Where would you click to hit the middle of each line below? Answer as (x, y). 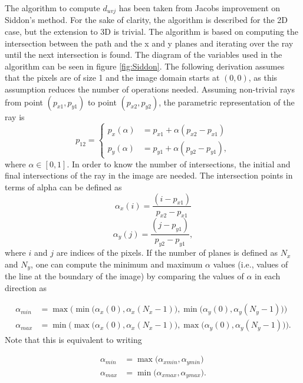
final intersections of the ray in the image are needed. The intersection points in (149, 175)
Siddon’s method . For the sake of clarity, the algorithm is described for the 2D (146, 20)
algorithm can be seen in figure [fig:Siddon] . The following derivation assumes (145, 66)
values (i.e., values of (251, 264)
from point (24, 102)
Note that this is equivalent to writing (73, 339)
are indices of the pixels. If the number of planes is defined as (167, 252)
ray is (15, 116)
